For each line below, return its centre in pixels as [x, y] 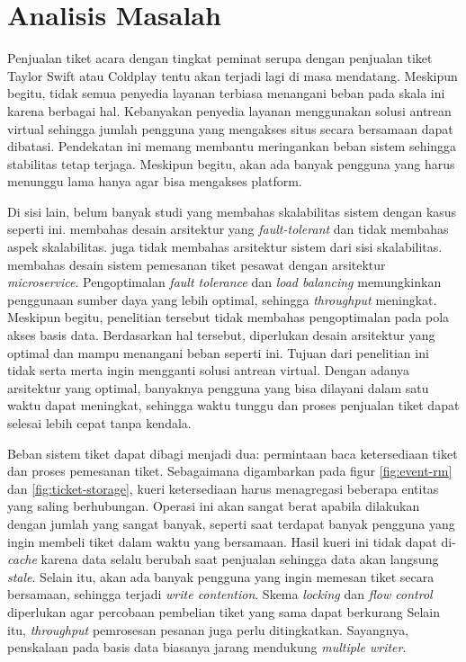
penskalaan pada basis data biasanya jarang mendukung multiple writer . [207, 647]
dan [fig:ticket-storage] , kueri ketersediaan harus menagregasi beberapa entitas [223, 488]
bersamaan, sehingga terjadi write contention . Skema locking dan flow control [220, 594]
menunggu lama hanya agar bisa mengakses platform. [155, 181]
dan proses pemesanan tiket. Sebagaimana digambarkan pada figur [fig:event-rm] [230, 471]
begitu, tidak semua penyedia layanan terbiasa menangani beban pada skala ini [226, 93]
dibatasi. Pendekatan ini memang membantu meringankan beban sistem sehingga [232, 146]
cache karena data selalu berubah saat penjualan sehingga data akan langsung [223, 559]
